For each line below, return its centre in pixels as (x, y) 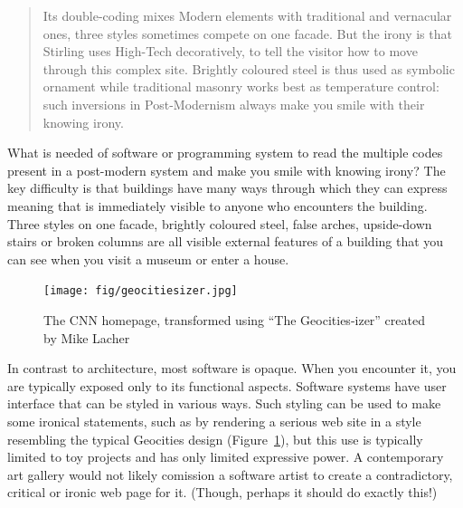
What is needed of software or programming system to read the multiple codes (225, 153)
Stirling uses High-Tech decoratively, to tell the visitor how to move (230, 51)
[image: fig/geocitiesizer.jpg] (141, 291)
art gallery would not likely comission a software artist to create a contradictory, (230, 474)
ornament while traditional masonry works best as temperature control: (241, 86)
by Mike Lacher (87, 337)
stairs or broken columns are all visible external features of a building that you (226, 241)
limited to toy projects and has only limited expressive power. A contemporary (226, 457)
